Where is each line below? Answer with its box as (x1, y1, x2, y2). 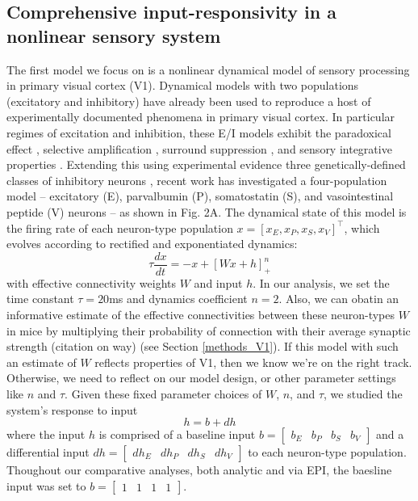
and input (194, 274, 243, 291)
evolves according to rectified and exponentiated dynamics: (6, 235, 298, 252)
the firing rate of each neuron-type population (6, 219, 233, 236)
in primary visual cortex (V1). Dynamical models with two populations (6, 77, 359, 94)
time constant (6, 290, 74, 307)
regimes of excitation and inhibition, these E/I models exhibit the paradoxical (6, 124, 391, 141)
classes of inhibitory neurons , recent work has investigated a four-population (6, 171, 387, 188)
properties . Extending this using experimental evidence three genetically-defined (6, 156, 406, 173)
